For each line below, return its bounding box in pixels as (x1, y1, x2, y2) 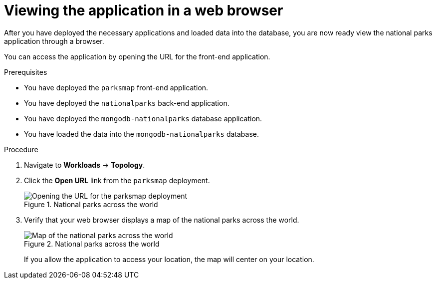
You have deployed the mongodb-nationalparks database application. (24, 114, 262, 123)
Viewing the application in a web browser (4, 2, 283, 19)
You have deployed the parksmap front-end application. (24, 83, 209, 92)
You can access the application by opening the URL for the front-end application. (4, 52, 270, 61)
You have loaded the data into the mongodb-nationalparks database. (24, 129, 259, 138)
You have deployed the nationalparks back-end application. (24, 98, 229, 107)
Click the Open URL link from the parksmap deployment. (24, 176, 210, 185)
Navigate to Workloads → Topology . (24, 160, 145, 169)
